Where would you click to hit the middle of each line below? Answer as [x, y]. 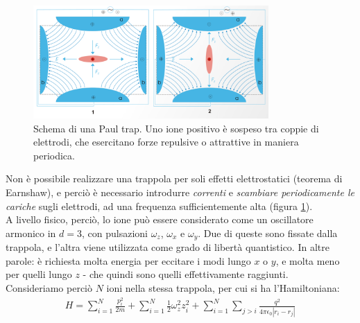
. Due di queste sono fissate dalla [268, 233]
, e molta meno [308, 260]
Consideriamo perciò [49, 287]
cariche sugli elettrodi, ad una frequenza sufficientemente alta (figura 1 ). [159, 206]
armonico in [31, 233]
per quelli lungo [39, 274]
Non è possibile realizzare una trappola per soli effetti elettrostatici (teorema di [174, 178]
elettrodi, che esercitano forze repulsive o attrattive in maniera [166, 142]
